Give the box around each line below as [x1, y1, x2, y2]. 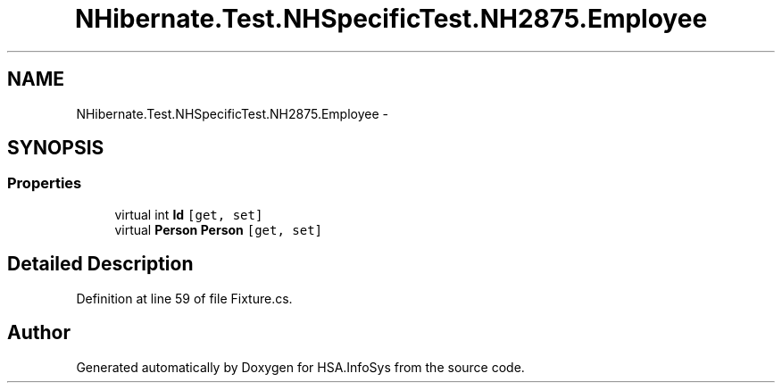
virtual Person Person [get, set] [114, 221, 323, 237]
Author [7, 321, 71, 344]
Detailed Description [7, 253, 194, 276]
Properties [7, 174, 82, 193]
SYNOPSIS [7, 137, 104, 160]
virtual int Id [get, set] [114, 206, 263, 222]
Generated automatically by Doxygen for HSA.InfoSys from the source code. [76, 359, 525, 375]
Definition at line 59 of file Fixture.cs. [76, 290, 293, 306]
